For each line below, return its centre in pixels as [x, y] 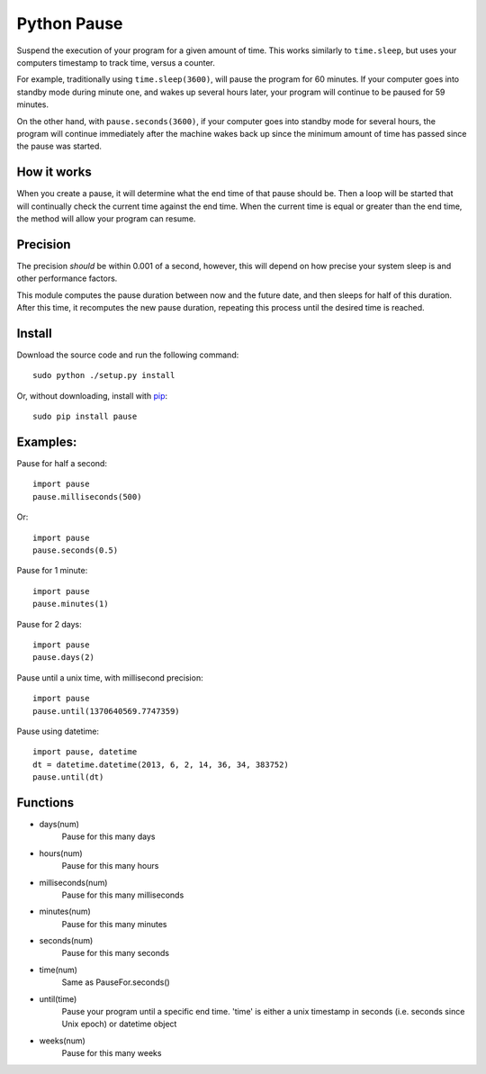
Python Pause [70, 23]
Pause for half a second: [62, 464]
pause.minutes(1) [71, 604]
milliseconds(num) [73, 882]
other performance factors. [67, 278]
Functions [45, 803]
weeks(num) [62, 1041]
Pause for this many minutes [114, 924]
